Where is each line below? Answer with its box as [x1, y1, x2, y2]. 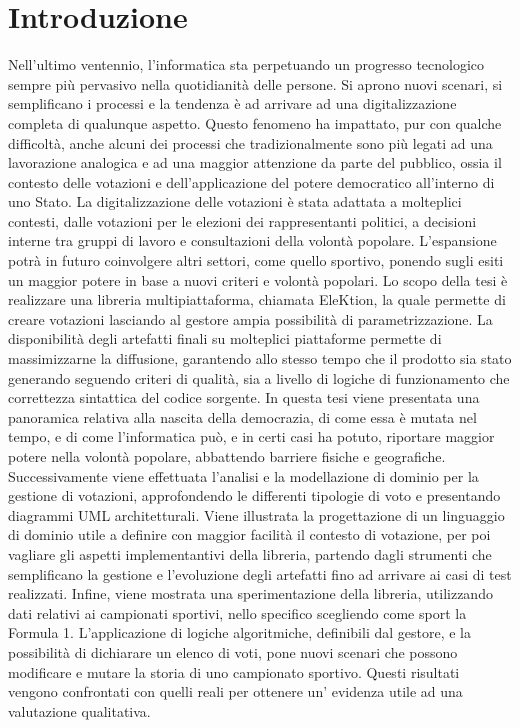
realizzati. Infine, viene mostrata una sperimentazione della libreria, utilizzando [8, 583, 493, 604]
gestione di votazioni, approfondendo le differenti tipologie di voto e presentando [8, 485, 501, 506]
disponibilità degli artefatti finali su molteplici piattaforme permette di [8, 328, 442, 349]
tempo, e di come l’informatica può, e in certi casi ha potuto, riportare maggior [8, 426, 495, 447]
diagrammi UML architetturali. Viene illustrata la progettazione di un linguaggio [8, 504, 505, 525]
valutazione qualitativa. [8, 700, 151, 721]
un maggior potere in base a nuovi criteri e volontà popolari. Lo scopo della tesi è [8, 269, 508, 290]
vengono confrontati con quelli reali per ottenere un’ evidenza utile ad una [8, 681, 463, 702]
